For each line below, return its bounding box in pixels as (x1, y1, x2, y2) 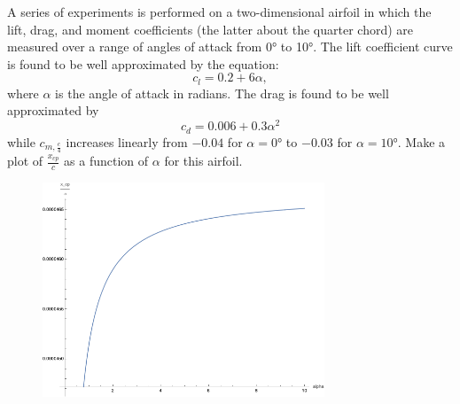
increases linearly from (66, 132, 188, 151)
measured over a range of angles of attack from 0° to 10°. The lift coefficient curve (7, 37, 453, 56)
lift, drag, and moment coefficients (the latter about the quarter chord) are (7, 19, 414, 38)
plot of (7, 151, 43, 170)
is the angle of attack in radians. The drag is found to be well (55, 83, 389, 102)
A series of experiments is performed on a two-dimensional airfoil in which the (7, 3, 432, 20)
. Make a (397, 132, 446, 151)
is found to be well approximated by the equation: (7, 54, 279, 73)
